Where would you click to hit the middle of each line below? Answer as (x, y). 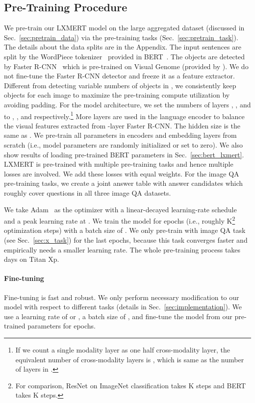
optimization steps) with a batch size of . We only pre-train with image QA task (125, 230)
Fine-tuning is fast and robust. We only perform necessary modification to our (122, 297)
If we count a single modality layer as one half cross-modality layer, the (123, 349)
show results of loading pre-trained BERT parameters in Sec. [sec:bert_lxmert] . (124, 154)
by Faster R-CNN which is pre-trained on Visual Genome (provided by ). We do (126, 66)
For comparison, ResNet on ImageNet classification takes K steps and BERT (131, 385)
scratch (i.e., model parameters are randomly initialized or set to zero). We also (124, 144)
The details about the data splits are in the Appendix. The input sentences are (123, 47)
